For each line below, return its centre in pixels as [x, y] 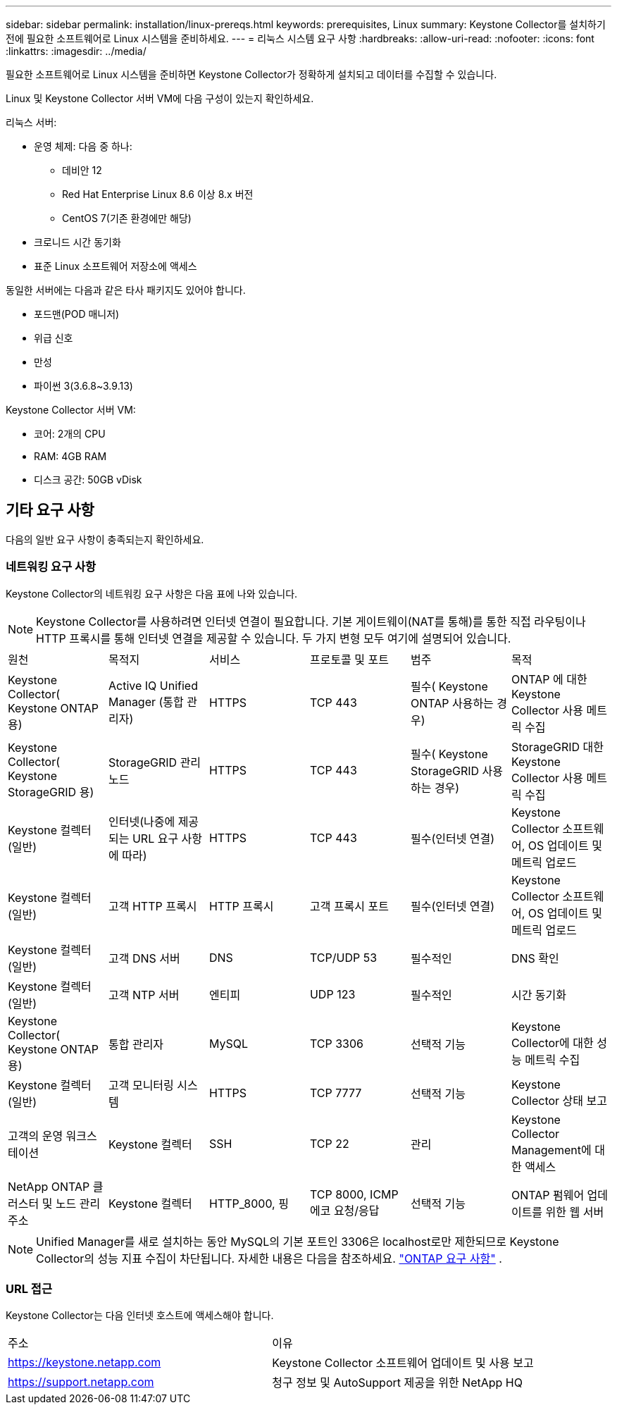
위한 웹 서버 [575, 1212]
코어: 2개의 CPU [70, 434]
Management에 [551, 1150]
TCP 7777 [336, 1093]
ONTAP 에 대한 [549, 679]
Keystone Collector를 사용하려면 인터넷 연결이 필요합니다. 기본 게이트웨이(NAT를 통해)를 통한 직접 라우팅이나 [311, 621]
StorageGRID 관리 [155, 762]
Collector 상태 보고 [559, 1100]
